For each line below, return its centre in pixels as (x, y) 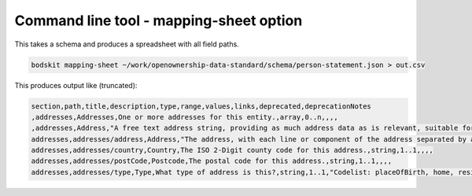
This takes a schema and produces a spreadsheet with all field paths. (127, 44)
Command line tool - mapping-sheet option (159, 20)
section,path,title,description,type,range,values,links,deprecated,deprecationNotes (201, 106)
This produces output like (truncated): (76, 85)
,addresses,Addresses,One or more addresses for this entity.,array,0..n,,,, (184, 117)
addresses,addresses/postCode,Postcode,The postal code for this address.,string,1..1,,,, (212, 161)
